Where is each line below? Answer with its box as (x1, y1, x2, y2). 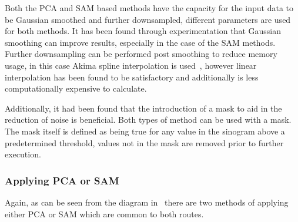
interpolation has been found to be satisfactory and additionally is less (5, 70, 259, 83)
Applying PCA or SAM (5, 173, 119, 187)
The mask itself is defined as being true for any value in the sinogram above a (5, 125, 285, 137)
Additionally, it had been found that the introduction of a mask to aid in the (5, 102, 282, 114)
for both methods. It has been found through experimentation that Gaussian (5, 25, 281, 37)
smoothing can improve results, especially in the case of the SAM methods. (5, 36, 276, 48)
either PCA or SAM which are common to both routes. (5, 207, 204, 220)
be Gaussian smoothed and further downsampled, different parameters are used (5, 13, 291, 25)
